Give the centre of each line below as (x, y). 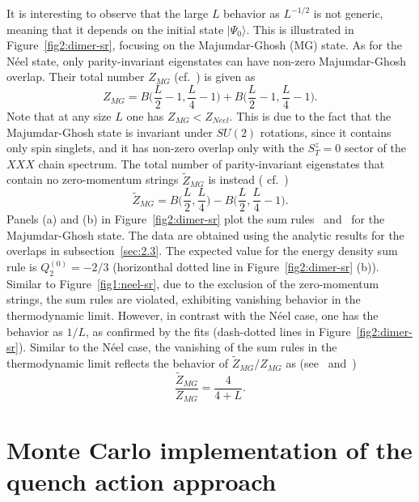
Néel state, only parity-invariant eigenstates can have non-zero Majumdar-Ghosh (207, 60)
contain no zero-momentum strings (93, 179)
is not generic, (348, 13)
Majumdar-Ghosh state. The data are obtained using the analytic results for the (205, 234)
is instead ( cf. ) (248, 179)
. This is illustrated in (300, 29)
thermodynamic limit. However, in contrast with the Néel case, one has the (193, 315)
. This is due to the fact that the (310, 116)
